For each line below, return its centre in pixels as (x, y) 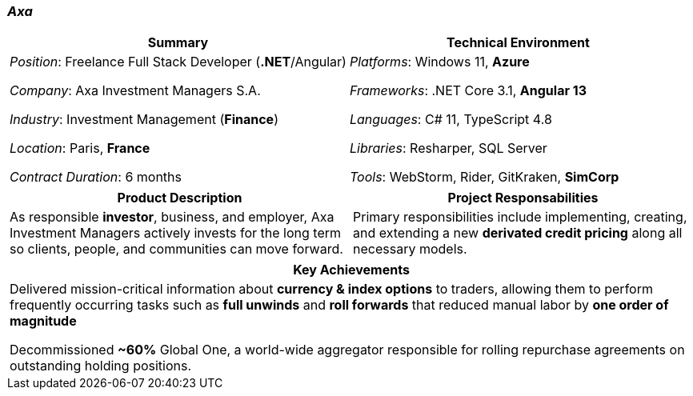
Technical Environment (518, 43)
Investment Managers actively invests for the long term (175, 233)
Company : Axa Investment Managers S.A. (135, 91)
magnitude (43, 321)
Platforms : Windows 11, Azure (439, 62)
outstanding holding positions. (101, 366)
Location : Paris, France (80, 148)
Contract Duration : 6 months (96, 177)
